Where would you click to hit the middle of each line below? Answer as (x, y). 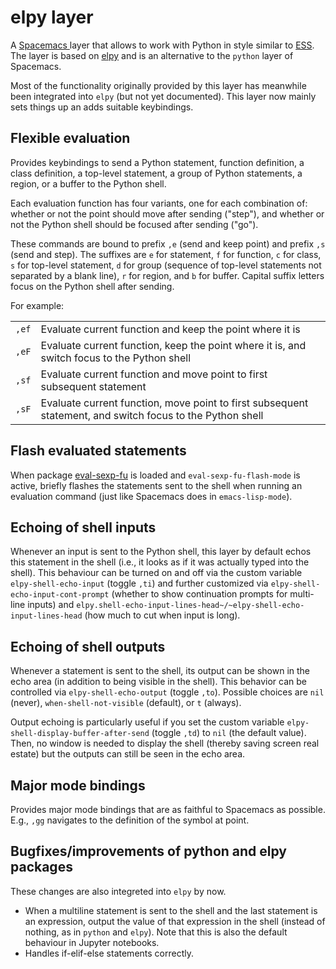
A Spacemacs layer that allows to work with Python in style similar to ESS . (162, 45)
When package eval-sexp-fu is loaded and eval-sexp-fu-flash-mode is (155, 475)
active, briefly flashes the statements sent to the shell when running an (156, 485)
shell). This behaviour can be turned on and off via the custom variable (156, 573)
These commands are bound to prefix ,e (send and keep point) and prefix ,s (168, 243)
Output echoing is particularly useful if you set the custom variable (147, 722)
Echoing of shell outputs (88, 646)
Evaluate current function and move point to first (154, 374)
